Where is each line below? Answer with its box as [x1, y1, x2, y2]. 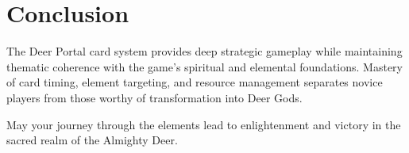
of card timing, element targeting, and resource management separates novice [6, 74, 383, 90]
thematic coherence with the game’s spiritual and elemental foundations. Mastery [6, 58, 403, 75]
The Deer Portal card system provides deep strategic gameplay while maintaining [6, 43, 403, 59]
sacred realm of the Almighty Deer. [6, 132, 178, 148]
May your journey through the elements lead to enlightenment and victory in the [6, 116, 401, 132]
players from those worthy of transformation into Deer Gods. [6, 89, 303, 105]
